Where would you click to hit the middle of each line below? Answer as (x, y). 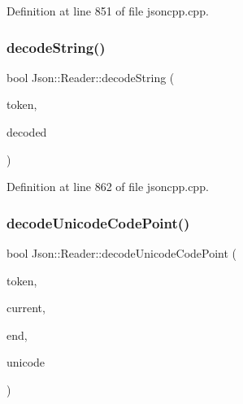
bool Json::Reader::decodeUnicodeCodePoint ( (122, 253)
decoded (27, 132)
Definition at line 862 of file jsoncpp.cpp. (108, 187)
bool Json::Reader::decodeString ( (91, 77)
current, (26, 308)
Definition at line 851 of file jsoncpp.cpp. (108, 11)
